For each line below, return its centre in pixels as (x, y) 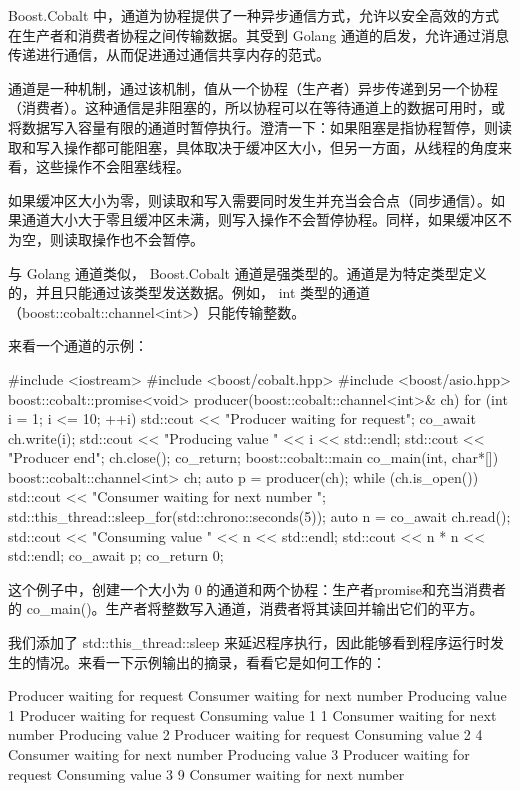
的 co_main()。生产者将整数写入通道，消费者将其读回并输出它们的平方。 (246, 608)
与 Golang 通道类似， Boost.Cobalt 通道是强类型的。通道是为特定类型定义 (247, 272)
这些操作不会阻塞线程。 (112, 166)
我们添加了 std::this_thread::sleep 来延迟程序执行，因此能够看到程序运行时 (249, 642)
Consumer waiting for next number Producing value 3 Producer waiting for (239, 754)
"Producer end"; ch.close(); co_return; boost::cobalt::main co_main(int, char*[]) (253, 457)
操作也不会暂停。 (147, 238)
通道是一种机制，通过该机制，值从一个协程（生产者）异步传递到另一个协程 (253, 87)
